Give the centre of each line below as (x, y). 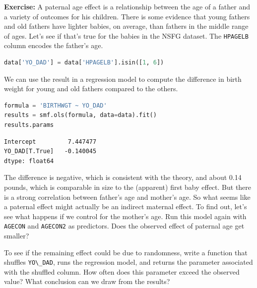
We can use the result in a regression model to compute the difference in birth (123, 79)
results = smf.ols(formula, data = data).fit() (80, 115)
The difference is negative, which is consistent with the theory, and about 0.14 (123, 177)
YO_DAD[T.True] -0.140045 (50, 151)
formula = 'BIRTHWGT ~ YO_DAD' (56, 105)
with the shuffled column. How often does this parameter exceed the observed (122, 271)
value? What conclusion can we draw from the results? (87, 281)
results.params (29, 125)
